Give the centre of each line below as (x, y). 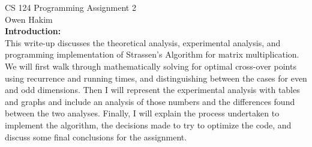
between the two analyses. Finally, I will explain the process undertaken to (142, 113)
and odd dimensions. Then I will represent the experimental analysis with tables (152, 90)
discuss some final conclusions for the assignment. (96, 136)
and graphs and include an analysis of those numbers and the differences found (150, 101)
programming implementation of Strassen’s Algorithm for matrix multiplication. (152, 54)
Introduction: (33, 31)
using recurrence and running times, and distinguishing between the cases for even (156, 78)
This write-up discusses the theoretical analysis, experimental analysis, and (143, 42)
